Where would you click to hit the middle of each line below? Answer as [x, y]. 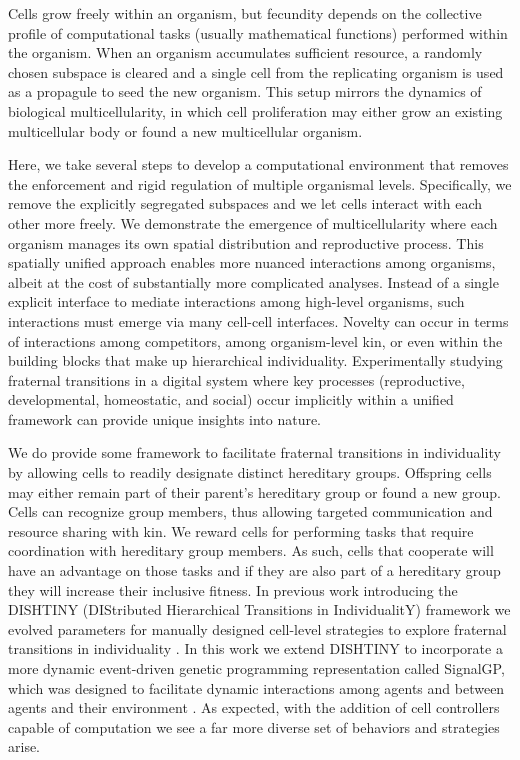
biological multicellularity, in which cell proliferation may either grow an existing [255, 110]
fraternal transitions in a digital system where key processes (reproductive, [236, 379]
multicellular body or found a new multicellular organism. [185, 130]
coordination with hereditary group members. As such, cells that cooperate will [251, 550]
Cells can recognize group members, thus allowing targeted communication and [250, 511]
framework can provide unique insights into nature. [165, 418]
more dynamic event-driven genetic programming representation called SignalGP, [256, 668]
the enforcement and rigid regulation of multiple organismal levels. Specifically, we [260, 183]
